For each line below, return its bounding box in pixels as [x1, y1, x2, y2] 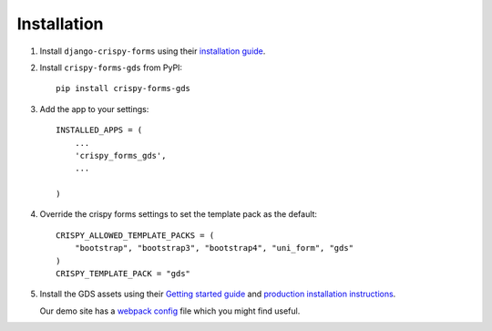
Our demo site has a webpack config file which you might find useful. [39, 305, 301, 316]
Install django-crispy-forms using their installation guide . [39, 46, 266, 57]
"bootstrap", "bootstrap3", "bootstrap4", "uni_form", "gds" [74, 243, 354, 253]
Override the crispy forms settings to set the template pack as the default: [39, 209, 318, 220]
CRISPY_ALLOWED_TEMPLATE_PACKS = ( [56, 230, 215, 241]
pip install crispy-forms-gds [56, 83, 191, 94]
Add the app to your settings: [39, 103, 149, 114]
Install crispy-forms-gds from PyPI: [39, 62, 182, 73]
